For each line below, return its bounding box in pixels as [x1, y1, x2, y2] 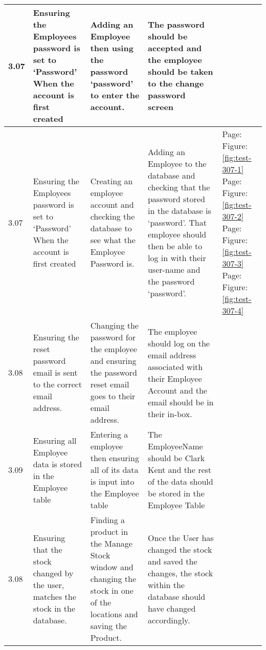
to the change [147, 77, 204, 89]
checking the [90, 210, 135, 222]
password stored [147, 192, 205, 205]
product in [90, 526, 128, 537]
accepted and [147, 42, 202, 54]
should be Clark [147, 452, 205, 464]
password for [90, 331, 136, 343]
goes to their [90, 390, 136, 402]
